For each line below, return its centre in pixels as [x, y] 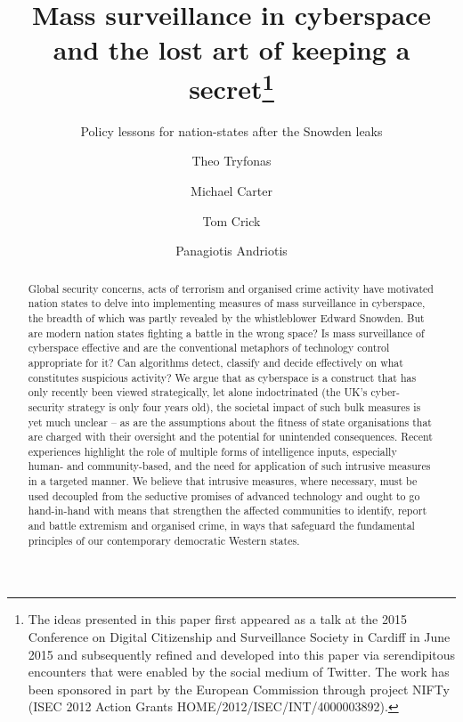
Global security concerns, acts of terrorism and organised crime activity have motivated [231, 288]
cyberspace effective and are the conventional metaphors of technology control [209, 348]
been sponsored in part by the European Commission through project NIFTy [239, 689]
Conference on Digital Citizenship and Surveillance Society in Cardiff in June [239, 637]
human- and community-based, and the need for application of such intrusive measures [229, 466]
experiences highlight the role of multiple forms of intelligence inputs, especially [212, 451]
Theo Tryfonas [231, 161]
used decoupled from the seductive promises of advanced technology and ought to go [224, 495]
